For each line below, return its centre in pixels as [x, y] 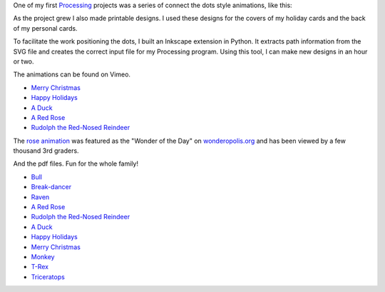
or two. [24, 61]
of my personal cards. [45, 28]
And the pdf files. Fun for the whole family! [76, 163]
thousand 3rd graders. [46, 151]
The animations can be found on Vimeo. [72, 74]
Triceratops [48, 277]
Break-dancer [51, 187]
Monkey [43, 256]
